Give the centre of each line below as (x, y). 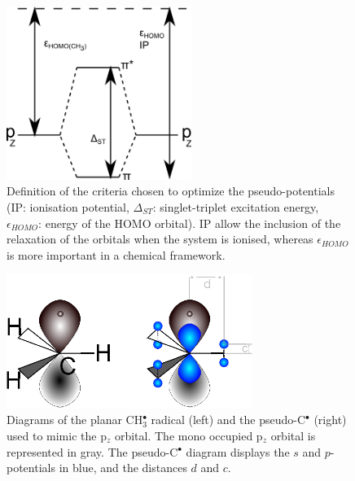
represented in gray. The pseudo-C (92, 451)
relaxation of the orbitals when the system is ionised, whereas (160, 239)
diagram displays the (238, 451)
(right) (330, 420)
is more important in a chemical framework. (116, 254)
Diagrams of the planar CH (75, 420)
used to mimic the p (57, 435)
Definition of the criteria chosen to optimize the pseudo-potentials (171, 191)
